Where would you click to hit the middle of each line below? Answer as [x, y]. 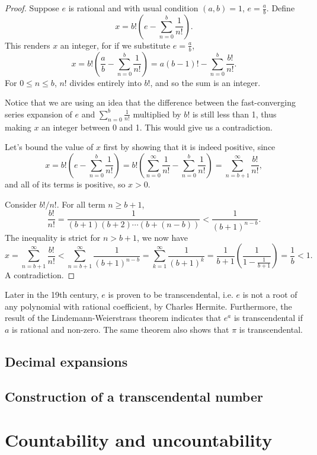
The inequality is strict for [53, 237]
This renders [28, 45]
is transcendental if [268, 318]
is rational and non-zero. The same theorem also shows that [121, 330]
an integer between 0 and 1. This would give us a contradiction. [157, 127]
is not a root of [270, 295]
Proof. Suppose [32, 8]
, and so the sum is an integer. [205, 82]
